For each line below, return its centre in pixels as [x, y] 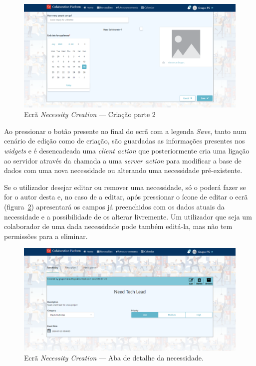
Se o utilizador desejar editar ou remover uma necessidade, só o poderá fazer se [125, 187]
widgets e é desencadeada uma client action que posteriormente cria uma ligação [127, 150]
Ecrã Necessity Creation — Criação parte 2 [90, 114]
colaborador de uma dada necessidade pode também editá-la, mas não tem [118, 226]
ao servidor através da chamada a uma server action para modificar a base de [123, 160]
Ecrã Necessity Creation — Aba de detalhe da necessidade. [114, 358]
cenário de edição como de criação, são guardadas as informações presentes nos [125, 141]
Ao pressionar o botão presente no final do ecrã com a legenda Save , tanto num [125, 131]
